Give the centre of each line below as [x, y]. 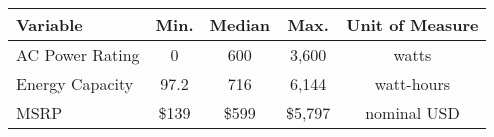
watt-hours [412, 83]
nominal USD [412, 112]
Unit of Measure [412, 24]
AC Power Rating [78, 54]
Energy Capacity [75, 83]
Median [239, 24]
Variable [49, 24]
